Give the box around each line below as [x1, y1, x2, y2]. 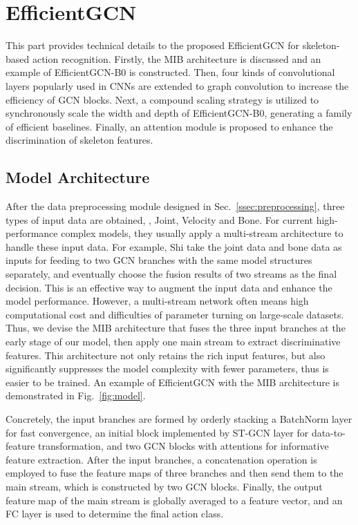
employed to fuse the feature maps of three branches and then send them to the [6, 466, 343, 480]
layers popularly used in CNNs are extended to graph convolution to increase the [6, 78, 349, 93]
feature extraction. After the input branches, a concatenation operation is [6, 452, 317, 466]
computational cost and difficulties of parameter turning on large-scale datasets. [6, 307, 344, 321]
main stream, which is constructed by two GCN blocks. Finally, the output [6, 479, 323, 493]
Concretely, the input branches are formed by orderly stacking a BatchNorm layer [6, 411, 352, 426]
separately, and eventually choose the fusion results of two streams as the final [6, 267, 337, 281]
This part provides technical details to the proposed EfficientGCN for [6, 38, 300, 52]
